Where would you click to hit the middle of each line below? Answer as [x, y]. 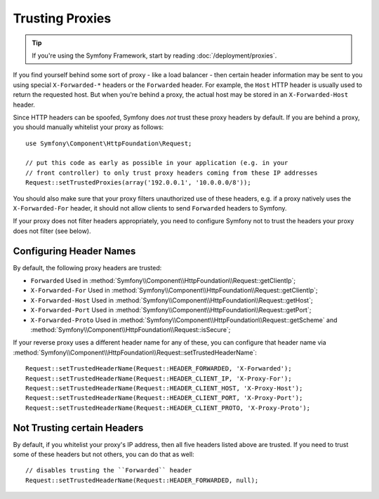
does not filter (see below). [52, 231]
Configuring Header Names [74, 251]
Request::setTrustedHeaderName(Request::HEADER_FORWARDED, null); [142, 480]
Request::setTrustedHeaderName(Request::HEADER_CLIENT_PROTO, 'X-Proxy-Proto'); [168, 408]
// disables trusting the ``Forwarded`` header [109, 471]
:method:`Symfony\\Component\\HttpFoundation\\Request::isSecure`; [131, 330]
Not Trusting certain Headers [78, 428]
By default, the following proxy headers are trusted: [87, 267]
